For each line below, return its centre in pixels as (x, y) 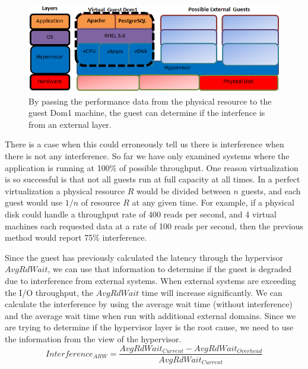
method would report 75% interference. (76, 237)
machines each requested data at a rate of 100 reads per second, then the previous (154, 225)
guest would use (34, 202)
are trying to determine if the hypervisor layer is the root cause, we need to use (149, 327)
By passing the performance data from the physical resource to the (150, 101)
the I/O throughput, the (49, 292)
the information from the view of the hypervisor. (93, 338)
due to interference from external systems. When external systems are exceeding (151, 280)
